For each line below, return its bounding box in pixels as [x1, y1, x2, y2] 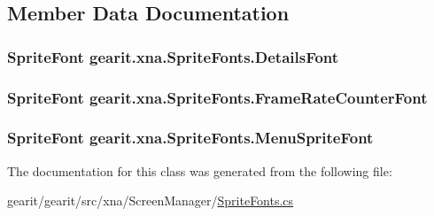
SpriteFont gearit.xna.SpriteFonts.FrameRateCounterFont [7, 86, 428, 108]
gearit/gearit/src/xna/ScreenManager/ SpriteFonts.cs [7, 191, 294, 210]
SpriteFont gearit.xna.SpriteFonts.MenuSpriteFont [7, 127, 374, 149]
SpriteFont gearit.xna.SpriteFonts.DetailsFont [7, 45, 339, 67]
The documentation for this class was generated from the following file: [7, 161, 392, 180]
